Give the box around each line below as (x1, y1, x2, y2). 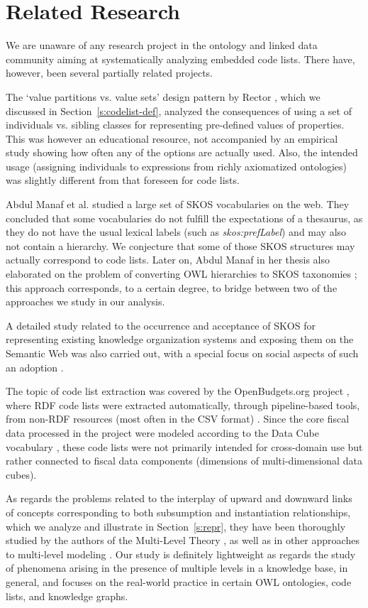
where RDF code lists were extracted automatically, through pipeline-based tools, (6, 397, 360, 412)
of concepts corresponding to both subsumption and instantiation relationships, (6, 504, 351, 519)
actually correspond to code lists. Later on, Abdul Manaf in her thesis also (6, 252, 330, 267)
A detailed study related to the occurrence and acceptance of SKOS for (6, 317, 316, 332)
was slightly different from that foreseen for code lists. (6, 173, 240, 188)
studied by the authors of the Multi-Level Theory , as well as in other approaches (6, 533, 359, 548)
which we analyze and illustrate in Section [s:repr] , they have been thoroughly (6, 519, 346, 533)
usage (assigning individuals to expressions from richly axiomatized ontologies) (6, 158, 347, 173)
